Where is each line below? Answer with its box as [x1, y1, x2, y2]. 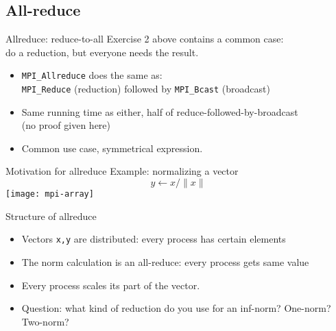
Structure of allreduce [5, 208, 97, 223]
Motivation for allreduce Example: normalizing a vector [5, 164, 239, 178]
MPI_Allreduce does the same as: [21, 68, 163, 82]
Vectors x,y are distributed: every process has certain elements [21, 232, 286, 246]
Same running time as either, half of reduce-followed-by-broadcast [21, 104, 298, 119]
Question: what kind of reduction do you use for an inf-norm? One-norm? [21, 301, 331, 315]
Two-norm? [21, 314, 69, 328]
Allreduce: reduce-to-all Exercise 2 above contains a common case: [5, 32, 284, 46]
